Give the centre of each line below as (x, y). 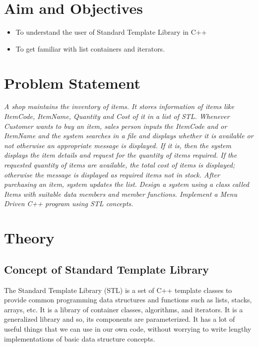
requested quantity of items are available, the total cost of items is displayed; (120, 165)
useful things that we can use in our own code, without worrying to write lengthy (128, 328)
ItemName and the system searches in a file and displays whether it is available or (129, 136)
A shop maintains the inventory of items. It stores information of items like (119, 106)
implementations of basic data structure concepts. (80, 338)
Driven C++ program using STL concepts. (69, 203)
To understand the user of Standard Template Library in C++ (111, 32)
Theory (29, 238)
